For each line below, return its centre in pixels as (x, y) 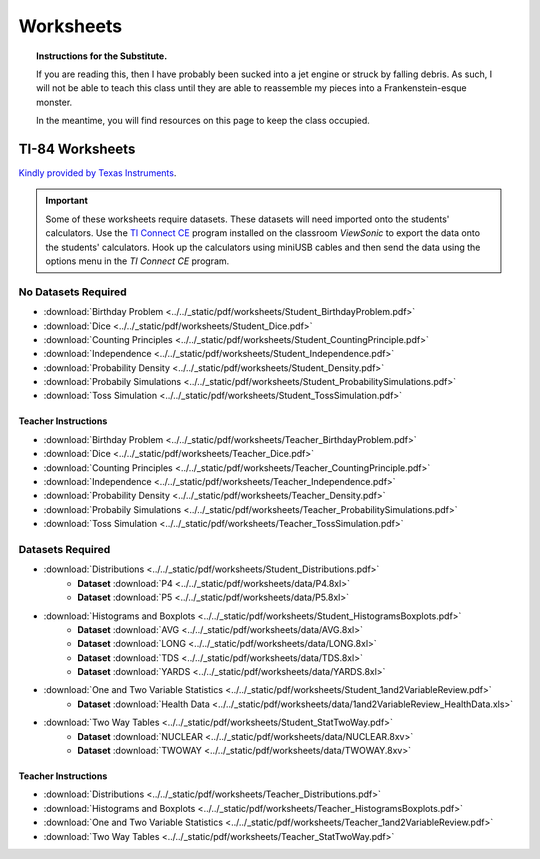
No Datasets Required (72, 292)
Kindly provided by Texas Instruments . (97, 173)
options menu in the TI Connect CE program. (137, 261)
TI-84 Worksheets (77, 148)
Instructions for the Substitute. (102, 56)
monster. (54, 102)
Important (67, 201)
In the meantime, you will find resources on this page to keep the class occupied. (203, 121)
